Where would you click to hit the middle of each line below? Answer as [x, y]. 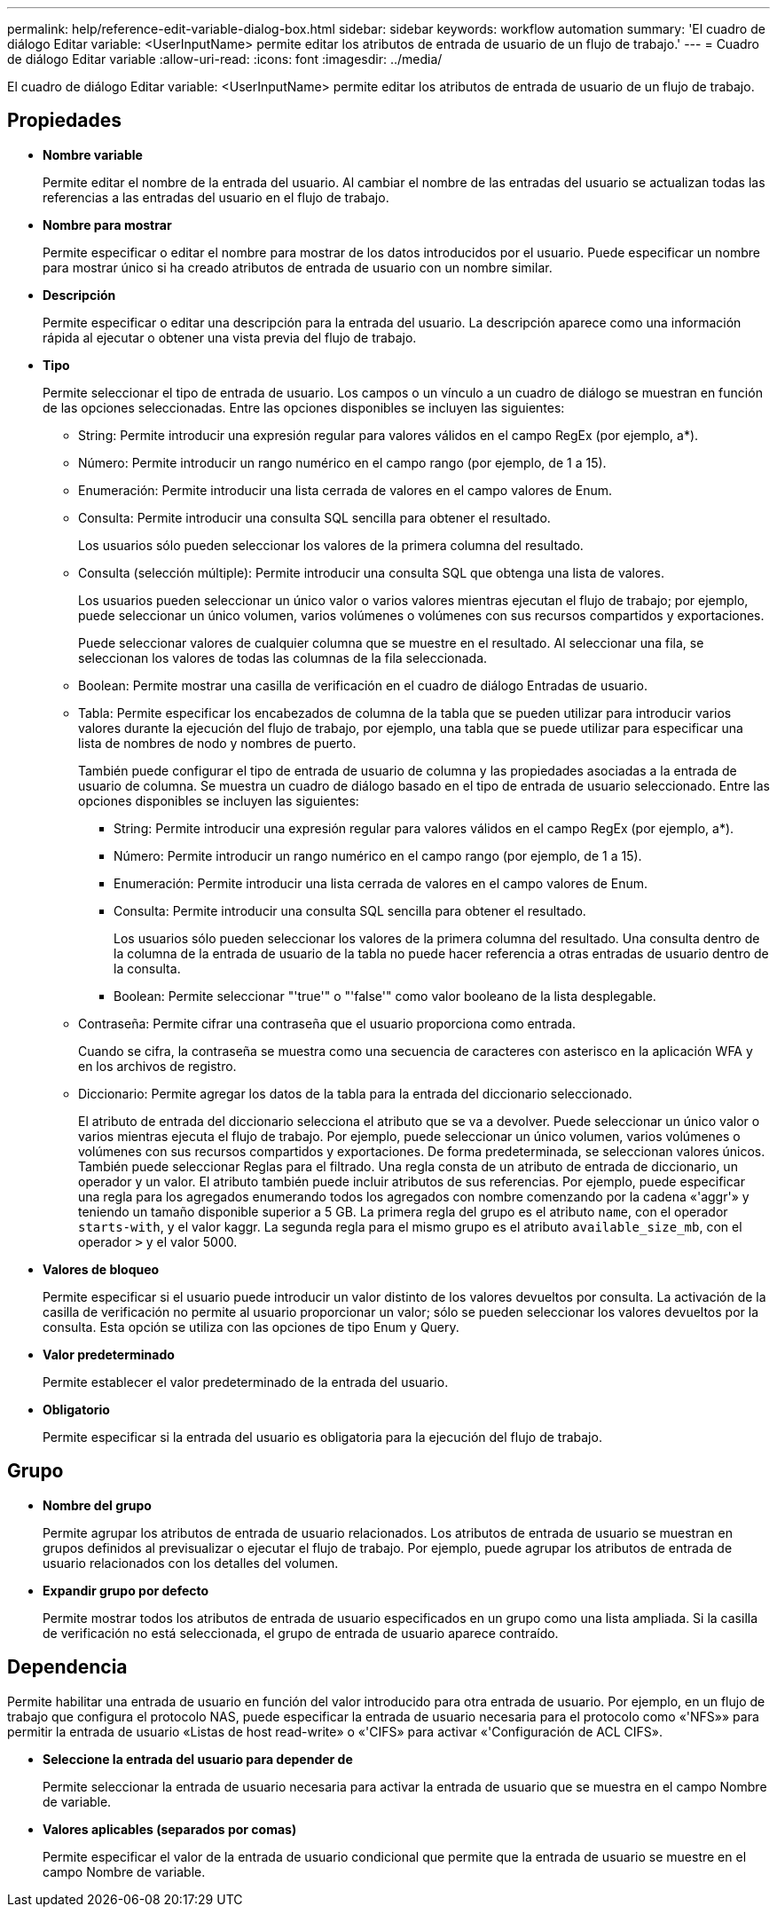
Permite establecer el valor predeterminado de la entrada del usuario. [246, 1382]
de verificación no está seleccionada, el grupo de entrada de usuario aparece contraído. [301, 1633]
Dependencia [67, 1667]
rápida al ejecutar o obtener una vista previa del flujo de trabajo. [230, 337]
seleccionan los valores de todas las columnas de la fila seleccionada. [283, 658]
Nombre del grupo [97, 1505]
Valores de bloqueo [101, 1269]
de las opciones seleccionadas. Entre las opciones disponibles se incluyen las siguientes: [304, 407]
